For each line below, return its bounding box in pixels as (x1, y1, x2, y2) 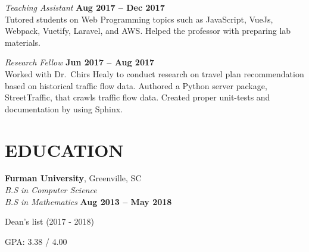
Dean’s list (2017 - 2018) (5, 215, 95, 228)
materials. (5, 36, 41, 48)
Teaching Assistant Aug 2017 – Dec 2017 (5, 1, 165, 13)
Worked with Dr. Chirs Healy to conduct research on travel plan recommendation (5, 67, 304, 80)
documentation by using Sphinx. (5, 102, 123, 115)
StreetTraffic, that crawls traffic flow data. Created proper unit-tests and (5, 91, 270, 103)
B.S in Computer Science (5, 184, 97, 196)
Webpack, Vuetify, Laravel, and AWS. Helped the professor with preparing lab (5, 24, 291, 37)
